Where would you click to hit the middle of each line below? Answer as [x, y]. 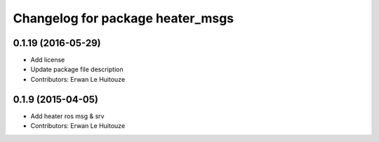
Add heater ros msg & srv [67, 116]
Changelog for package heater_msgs [124, 18]
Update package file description [77, 69]
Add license [48, 60]
